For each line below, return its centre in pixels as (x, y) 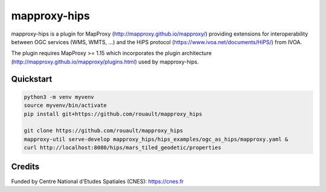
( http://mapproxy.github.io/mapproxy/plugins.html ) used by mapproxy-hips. (105, 62)
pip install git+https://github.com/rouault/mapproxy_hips (113, 114)
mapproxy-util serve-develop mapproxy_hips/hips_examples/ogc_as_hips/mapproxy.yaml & (156, 139)
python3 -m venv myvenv (59, 97)
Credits (25, 167)
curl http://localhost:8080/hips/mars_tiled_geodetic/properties (123, 148)
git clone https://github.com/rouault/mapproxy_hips (104, 131)
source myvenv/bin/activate (65, 105)
